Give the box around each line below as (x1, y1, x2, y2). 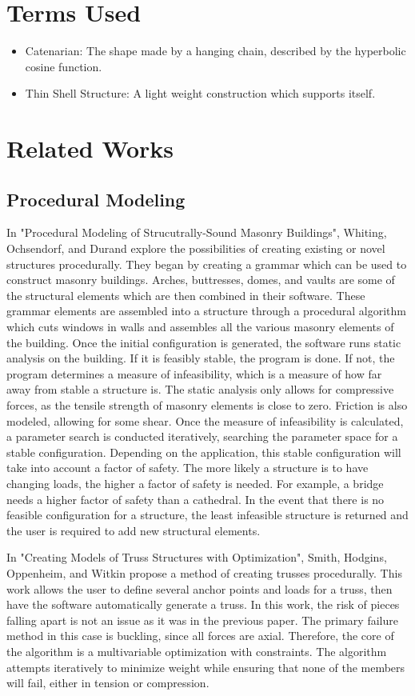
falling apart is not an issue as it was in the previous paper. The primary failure (6, 611, 398, 628)
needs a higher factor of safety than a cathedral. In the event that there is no (6, 490, 385, 507)
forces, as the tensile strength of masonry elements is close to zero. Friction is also (6, 397, 408, 414)
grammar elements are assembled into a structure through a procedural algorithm (6, 302, 406, 319)
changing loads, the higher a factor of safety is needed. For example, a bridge (6, 474, 384, 491)
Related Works (6, 132, 174, 165)
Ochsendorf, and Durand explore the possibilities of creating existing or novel (6, 240, 385, 257)
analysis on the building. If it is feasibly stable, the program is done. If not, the (6, 350, 395, 366)
